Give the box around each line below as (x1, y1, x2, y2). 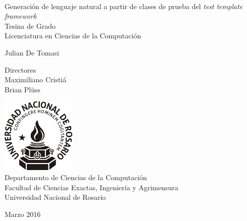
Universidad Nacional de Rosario (5, 192, 106, 202)
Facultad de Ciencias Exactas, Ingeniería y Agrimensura (5, 182, 178, 192)
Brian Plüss (5, 84, 40, 94)
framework (5, 11, 37, 21)
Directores (5, 64, 36, 75)
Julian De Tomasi (5, 47, 59, 58)
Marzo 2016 (5, 208, 41, 219)
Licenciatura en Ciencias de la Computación (5, 30, 141, 41)
